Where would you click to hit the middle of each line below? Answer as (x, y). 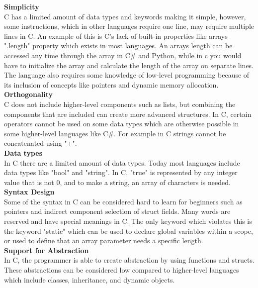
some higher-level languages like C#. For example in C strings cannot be (115, 133)
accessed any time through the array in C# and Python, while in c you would (123, 55)
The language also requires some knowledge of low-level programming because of (127, 75)
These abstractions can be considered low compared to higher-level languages (122, 270)
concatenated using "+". (41, 143)
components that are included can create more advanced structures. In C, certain (128, 114)
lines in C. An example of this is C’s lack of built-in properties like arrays (116, 36)
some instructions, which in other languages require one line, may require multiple (129, 26)
